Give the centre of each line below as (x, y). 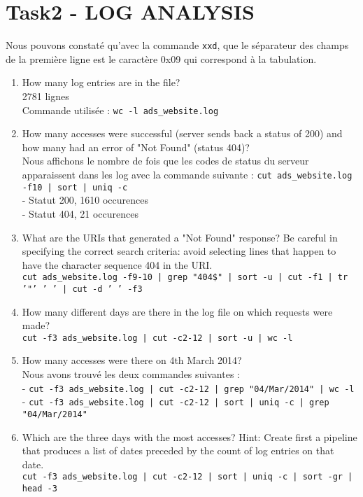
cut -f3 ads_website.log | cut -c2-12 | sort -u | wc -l (157, 338)
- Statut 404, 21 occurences (80, 213)
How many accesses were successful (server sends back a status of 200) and (182, 133)
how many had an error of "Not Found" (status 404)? (136, 147)
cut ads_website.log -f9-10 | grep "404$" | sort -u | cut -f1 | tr (185, 278)
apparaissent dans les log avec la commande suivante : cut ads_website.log (187, 174)
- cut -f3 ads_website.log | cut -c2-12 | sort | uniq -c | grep (176, 401)
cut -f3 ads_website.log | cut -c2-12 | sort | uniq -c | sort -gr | (187, 477)
